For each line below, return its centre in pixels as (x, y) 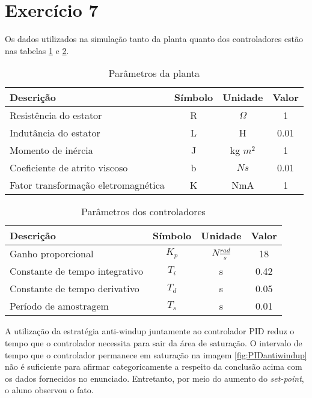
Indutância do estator (55, 133)
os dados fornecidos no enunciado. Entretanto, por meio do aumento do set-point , (154, 378)
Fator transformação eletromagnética (87, 185)
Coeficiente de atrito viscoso (69, 168)
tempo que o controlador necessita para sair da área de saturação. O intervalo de (154, 342)
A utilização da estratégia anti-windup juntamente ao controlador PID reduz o (150, 331)
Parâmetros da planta (154, 73)
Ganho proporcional (52, 254)
